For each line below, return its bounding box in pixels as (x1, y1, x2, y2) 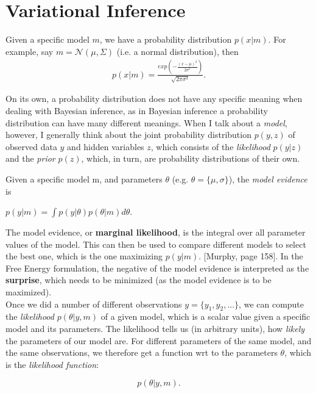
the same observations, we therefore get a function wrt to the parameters (5, 346, 278, 359)
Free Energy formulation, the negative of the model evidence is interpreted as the (5, 261, 309, 274)
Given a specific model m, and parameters (5, 172, 163, 185)
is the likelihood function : (5, 358, 99, 370)
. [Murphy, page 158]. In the (198, 250, 303, 262)
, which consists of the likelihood (150, 140, 270, 153)
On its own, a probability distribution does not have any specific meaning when (5, 92, 303, 105)
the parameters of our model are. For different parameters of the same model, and (5, 334, 312, 347)
